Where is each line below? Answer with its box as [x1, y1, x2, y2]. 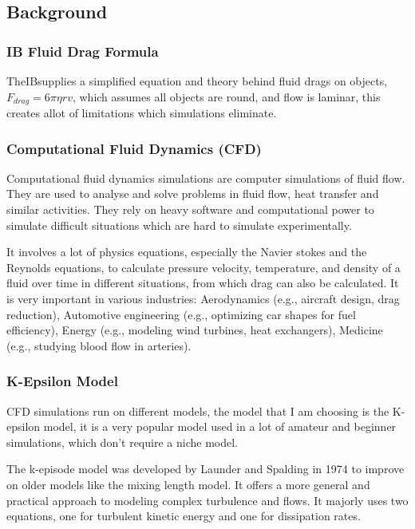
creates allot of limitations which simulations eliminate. [6, 105, 277, 121]
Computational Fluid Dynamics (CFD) [6, 138, 262, 158]
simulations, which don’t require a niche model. [6, 433, 238, 450]
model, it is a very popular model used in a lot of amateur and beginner [43, 418, 397, 435]
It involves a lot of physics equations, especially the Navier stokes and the [6, 243, 367, 260]
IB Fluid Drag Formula [6, 41, 159, 61]
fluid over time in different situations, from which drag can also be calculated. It [6, 274, 399, 291]
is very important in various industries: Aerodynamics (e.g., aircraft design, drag [6, 290, 400, 307]
